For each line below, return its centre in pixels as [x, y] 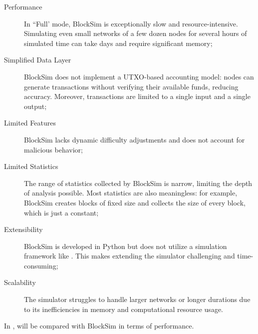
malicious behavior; [53, 149]
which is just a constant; [61, 212]
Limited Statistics [31, 166]
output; [35, 106]
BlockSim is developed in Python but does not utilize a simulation [126, 246]
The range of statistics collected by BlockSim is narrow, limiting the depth [138, 183]
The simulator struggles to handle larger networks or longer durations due [137, 299]
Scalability [20, 282]
